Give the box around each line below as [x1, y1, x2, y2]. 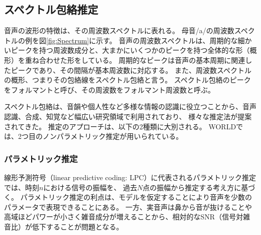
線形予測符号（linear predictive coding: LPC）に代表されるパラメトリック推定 [4, 172, 256, 182]
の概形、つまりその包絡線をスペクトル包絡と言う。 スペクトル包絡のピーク [4, 74, 251, 85]
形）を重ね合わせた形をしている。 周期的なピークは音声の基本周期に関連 [4, 54, 245, 65]
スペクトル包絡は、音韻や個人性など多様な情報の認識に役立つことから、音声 [4, 101, 257, 112]
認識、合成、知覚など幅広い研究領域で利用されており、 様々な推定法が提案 [4, 111, 252, 121]
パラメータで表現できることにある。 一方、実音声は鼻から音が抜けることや [4, 201, 252, 212]
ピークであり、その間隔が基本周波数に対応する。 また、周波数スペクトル [11, 64, 251, 75]
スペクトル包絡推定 [4, 2, 98, 17]
